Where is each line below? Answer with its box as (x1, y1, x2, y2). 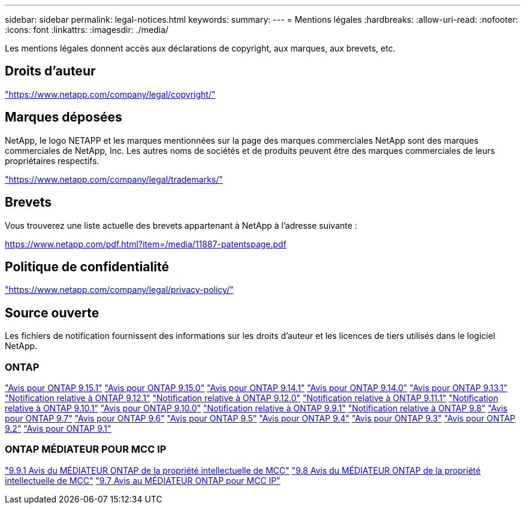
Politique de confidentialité (5, 259, 169, 274)
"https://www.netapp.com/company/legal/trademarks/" (5, 174, 223, 184)
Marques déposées (5, 110, 122, 125)
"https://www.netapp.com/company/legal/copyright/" (5, 89, 216, 99)
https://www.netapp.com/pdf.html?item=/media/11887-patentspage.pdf (5, 238, 286, 249)
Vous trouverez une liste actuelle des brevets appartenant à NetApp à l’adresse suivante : (5, 220, 357, 231)
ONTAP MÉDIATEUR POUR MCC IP (5, 443, 167, 456)
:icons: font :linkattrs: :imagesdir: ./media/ (5, 25, 169, 35)
